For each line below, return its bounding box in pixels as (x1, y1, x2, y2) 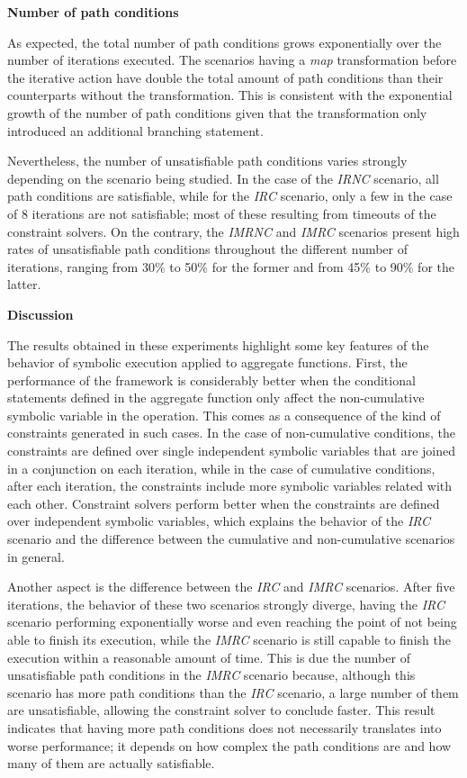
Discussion (7, 304, 74, 323)
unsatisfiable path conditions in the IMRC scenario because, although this (7, 665, 416, 684)
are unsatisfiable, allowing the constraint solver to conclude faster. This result (7, 701, 436, 719)
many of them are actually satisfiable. (7, 754, 215, 773)
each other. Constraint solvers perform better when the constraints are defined (7, 493, 440, 512)
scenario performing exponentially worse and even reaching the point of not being (7, 612, 457, 631)
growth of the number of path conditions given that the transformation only (7, 103, 427, 122)
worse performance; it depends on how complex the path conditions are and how (7, 736, 452, 755)
